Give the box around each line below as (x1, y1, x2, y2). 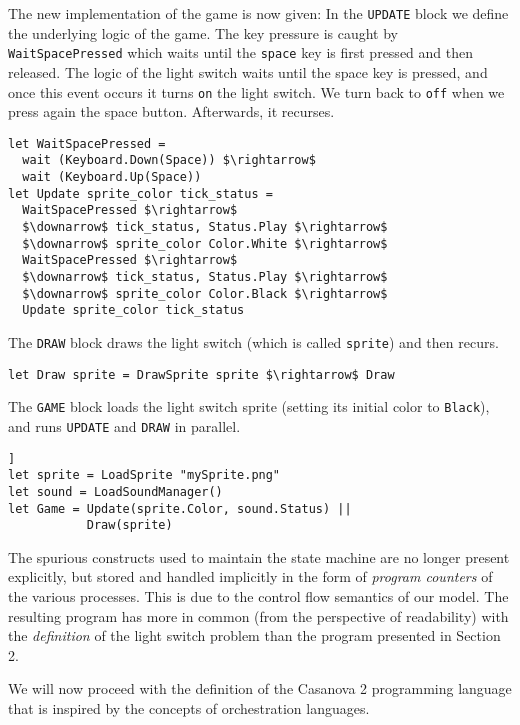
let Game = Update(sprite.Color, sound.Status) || (8, 501, 352, 516)
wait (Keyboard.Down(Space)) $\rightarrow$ (22, 153, 316, 168)
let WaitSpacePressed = (8, 136, 166, 151)
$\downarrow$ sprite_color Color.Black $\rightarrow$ (22, 286, 388, 301)
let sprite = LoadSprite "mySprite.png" (8, 468, 281, 483)
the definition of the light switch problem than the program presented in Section (8, 625, 501, 646)
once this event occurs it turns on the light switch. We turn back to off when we (8, 81, 505, 102)
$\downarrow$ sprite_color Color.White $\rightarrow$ (22, 236, 388, 251)
